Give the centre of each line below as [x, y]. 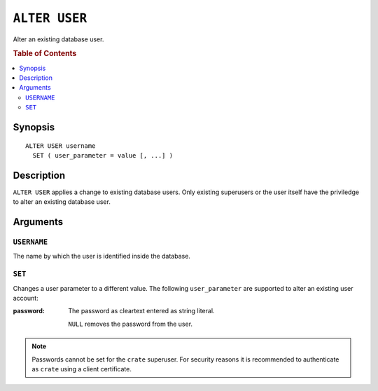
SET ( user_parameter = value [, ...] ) [103, 155]
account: [26, 298]
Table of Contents [45, 54]
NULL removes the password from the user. [130, 324]
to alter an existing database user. [62, 202]
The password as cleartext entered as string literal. [141, 311]
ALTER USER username [61, 146]
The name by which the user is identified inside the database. [101, 256]
